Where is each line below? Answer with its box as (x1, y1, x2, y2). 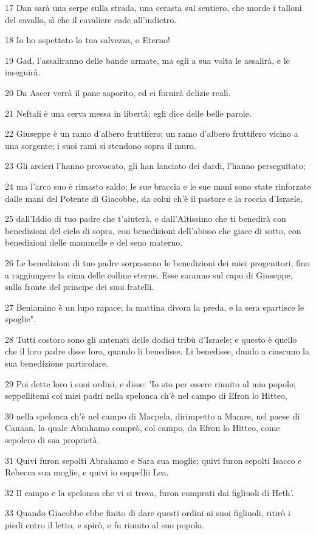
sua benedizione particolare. (5, 357, 109, 370)
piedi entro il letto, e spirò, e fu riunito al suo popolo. (5, 519, 204, 531)
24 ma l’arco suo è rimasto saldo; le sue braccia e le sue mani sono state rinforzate (5, 179, 311, 192)
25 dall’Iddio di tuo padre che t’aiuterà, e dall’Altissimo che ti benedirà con (5, 212, 286, 225)
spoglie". (5, 312, 36, 325)
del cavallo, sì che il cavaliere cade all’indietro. (5, 13, 177, 26)
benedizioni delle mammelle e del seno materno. (5, 236, 183, 249)
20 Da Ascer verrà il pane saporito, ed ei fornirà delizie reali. (5, 86, 231, 98)
